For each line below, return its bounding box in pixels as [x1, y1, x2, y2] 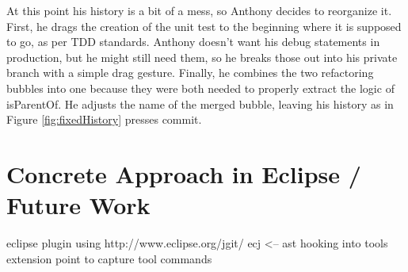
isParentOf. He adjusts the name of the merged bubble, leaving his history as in [6, 95, 394, 112]
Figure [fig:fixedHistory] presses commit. [6, 111, 202, 128]
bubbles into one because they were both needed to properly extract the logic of [6, 79, 395, 96]
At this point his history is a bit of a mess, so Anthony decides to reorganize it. [6, 2, 392, 18]
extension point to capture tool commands [6, 250, 212, 266]
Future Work [6, 189, 151, 221]
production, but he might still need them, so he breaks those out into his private [6, 48, 398, 65]
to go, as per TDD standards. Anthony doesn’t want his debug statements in [6, 33, 380, 50]
